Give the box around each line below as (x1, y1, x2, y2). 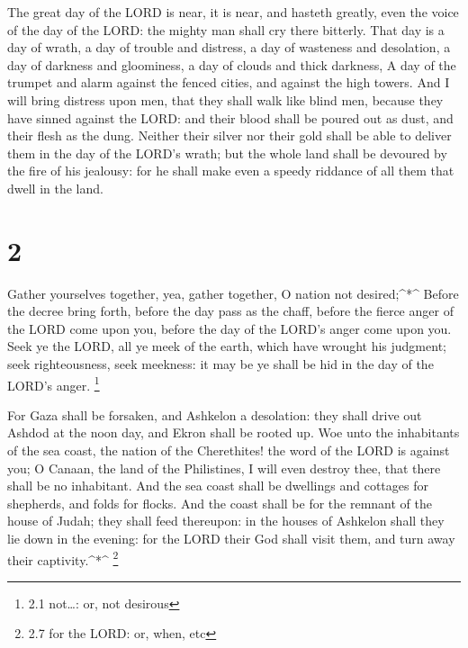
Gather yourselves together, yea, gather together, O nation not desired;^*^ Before (7, 283, 459, 302)
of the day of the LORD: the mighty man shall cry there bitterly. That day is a (7, 20, 445, 39)
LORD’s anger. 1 (7, 373, 100, 394)
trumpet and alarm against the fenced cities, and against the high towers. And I (7, 73, 450, 92)
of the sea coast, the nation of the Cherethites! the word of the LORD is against (7, 441, 450, 460)
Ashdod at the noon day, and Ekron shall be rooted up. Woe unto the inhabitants (7, 423, 460, 442)
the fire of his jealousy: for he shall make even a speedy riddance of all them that (7, 161, 454, 180)
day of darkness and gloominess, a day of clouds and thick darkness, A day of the (7, 55, 456, 74)
